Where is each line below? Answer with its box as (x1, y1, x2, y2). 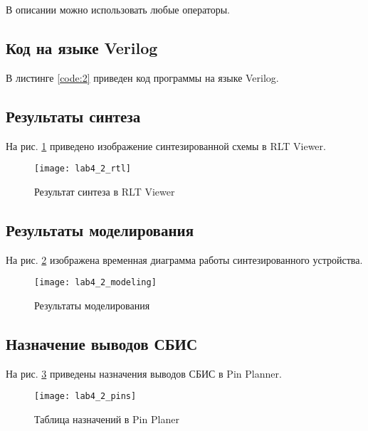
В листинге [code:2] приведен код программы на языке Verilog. (6, 70, 279, 85)
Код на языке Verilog (6, 36, 158, 58)
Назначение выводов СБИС (6, 332, 198, 354)
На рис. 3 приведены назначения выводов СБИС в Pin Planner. (6, 366, 282, 381)
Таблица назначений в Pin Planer (34, 411, 179, 426)
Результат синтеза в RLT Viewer (34, 183, 175, 198)
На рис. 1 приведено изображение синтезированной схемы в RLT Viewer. (6, 138, 326, 153)
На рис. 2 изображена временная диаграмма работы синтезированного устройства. (6, 252, 363, 267)
